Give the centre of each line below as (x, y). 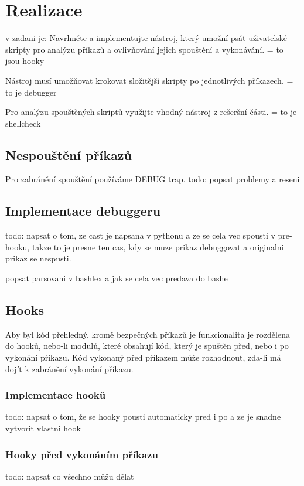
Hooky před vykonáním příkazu (82, 454)
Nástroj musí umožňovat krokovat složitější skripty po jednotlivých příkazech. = (149, 80)
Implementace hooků (56, 395)
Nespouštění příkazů (69, 154)
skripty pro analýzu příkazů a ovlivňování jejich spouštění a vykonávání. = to (144, 49)
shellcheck (23, 123)
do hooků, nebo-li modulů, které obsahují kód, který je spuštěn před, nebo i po (147, 346)
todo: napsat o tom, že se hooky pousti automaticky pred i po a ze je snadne (143, 417)
